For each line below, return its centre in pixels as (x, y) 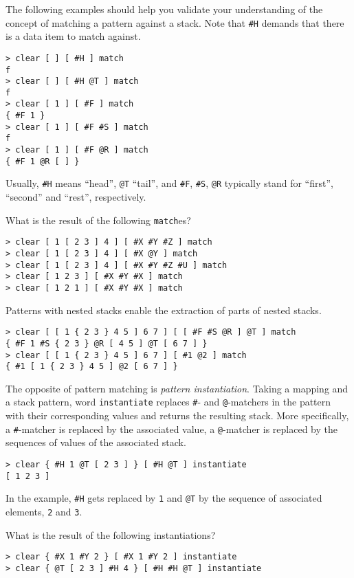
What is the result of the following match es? (98, 220)
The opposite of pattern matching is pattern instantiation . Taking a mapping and (177, 388)
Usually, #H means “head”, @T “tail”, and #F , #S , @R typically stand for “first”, (169, 183)
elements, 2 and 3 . (44, 511)
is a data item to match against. (73, 36)
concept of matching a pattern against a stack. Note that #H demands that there (175, 22)
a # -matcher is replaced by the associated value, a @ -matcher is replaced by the (172, 429)
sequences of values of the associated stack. (96, 442)
